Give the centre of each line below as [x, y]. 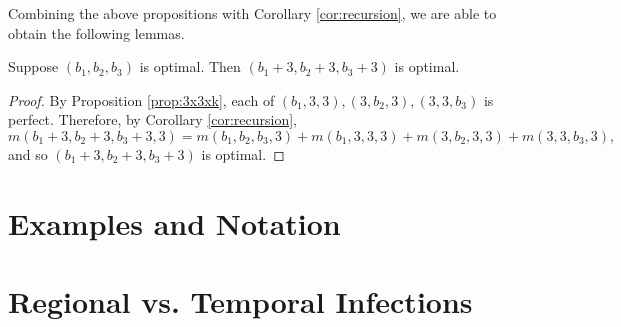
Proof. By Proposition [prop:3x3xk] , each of [141, 99]
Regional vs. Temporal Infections [240, 301]
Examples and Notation [174, 222]
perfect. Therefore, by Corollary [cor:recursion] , [152, 119]
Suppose [33, 66]
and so [28, 153]
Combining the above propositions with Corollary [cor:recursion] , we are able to [252, 13]
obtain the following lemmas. [96, 32]
